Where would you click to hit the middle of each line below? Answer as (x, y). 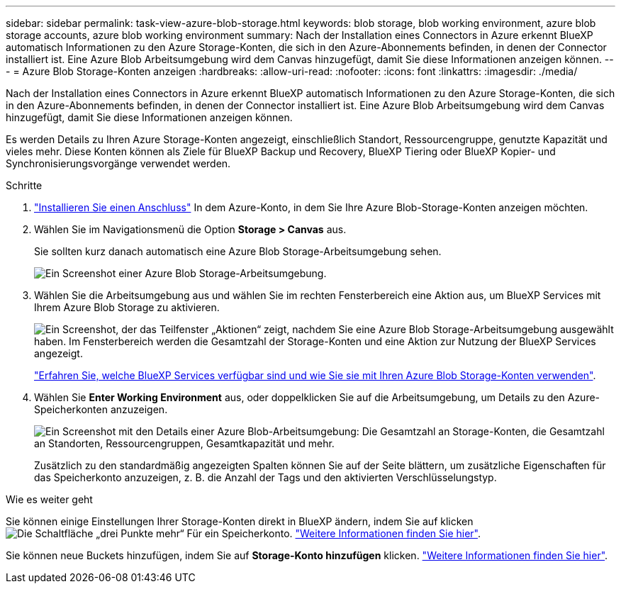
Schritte (24, 185)
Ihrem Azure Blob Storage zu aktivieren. (127, 307)
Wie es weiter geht (49, 499)
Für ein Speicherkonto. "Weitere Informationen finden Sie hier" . (334, 533)
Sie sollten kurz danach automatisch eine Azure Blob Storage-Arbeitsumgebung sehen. (238, 251)
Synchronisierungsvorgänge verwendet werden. (118, 163)
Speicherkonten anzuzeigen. (101, 409)
